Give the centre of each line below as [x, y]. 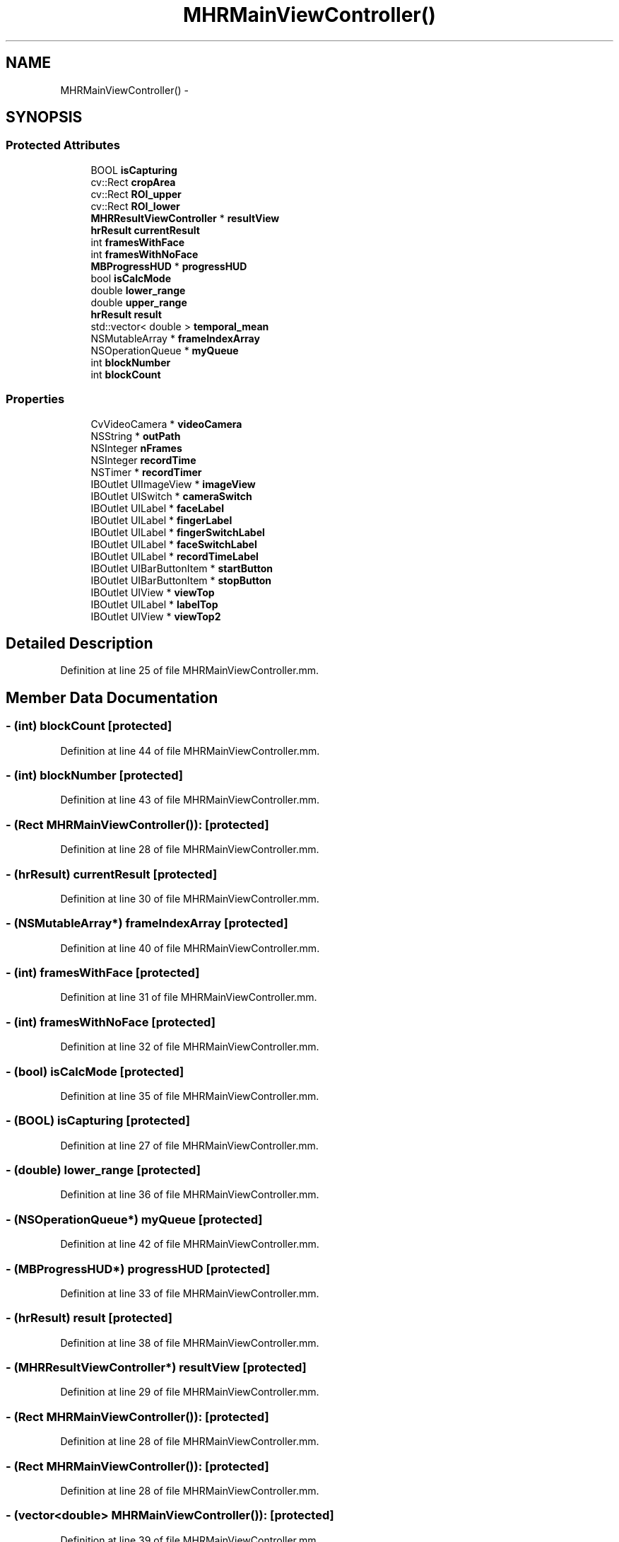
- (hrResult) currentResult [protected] [112, 874]
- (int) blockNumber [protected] [95, 775]
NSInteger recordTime [143, 460]
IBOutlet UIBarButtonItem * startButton [182, 568]
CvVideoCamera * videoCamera [166, 424]
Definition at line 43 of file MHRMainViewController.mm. [190, 800]
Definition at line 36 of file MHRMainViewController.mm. [190, 1195]
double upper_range [139, 302]
